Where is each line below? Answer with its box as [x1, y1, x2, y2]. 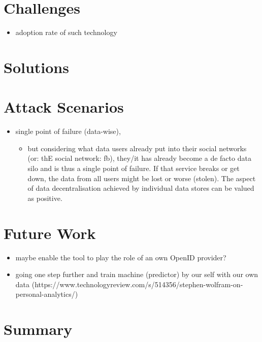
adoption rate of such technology [15, 27, 117, 38]
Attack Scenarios [4, 96, 124, 117]
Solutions [4, 56, 69, 77]
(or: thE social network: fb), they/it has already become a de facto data [27, 153, 251, 163]
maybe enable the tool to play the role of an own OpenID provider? [15, 252, 226, 262]
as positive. [27, 192, 62, 203]
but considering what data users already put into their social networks [27, 143, 247, 153]
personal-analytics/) [15, 289, 78, 299]
